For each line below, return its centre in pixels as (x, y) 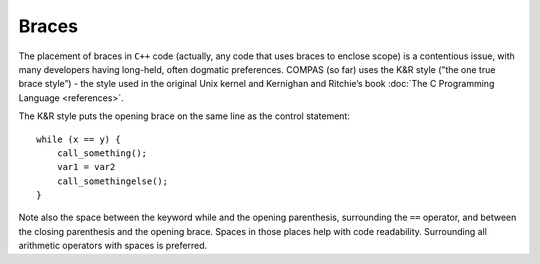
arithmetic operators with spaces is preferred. (113, 246)
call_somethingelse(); (112, 181)
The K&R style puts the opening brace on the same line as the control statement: (184, 116)
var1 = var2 (86, 167)
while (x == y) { (78, 139)
